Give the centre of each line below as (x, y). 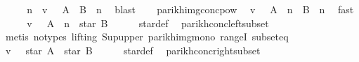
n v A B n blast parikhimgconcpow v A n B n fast (190, 9)
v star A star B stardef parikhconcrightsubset (133, 50)
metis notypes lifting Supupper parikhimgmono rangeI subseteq (147, 37)
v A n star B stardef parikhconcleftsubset (148, 23)
